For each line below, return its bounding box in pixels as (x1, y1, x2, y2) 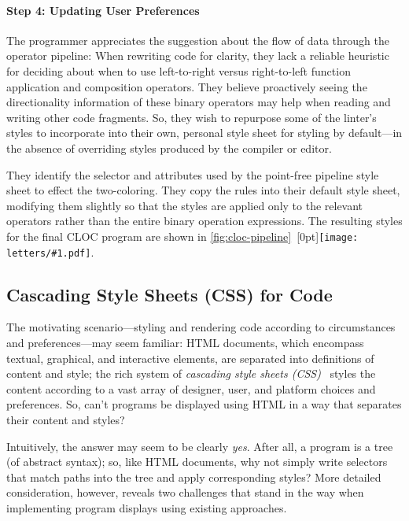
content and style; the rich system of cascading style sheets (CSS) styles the (6, 365, 376, 382)
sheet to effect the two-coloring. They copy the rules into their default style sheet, (6, 182, 400, 198)
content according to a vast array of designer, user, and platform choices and (6, 380, 376, 397)
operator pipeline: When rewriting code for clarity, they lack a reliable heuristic (6, 47, 389, 64)
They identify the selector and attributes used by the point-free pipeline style (6, 166, 379, 183)
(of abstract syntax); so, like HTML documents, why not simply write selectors (6, 453, 388, 470)
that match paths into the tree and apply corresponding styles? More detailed (6, 468, 381, 485)
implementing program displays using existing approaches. (6, 499, 287, 515)
